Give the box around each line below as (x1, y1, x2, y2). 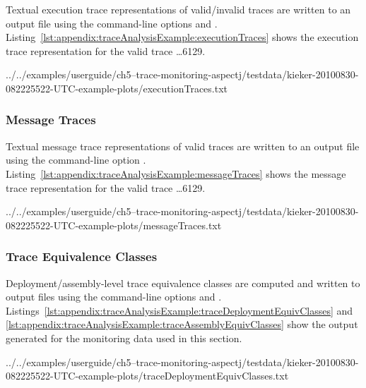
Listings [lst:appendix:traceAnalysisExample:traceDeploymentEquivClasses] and (6, 303, 353, 317)
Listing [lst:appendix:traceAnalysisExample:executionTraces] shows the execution (6, 30, 359, 44)
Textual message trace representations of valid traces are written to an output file (6, 138, 360, 153)
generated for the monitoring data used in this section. (6, 330, 242, 345)
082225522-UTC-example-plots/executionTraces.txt (6, 80, 228, 95)
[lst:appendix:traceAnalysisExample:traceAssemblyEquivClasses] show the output (6, 317, 358, 332)
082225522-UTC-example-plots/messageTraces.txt (6, 217, 222, 232)
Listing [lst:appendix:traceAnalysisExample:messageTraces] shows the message (6, 166, 346, 181)
